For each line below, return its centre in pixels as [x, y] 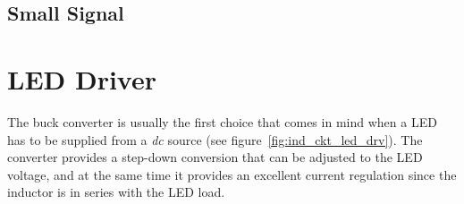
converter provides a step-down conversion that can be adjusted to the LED [215, 157]
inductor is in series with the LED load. [116, 192]
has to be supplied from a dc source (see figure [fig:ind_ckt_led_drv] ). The [215, 139]
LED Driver [82, 78]
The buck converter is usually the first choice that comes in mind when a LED [222, 121]
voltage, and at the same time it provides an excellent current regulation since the [232, 174]
